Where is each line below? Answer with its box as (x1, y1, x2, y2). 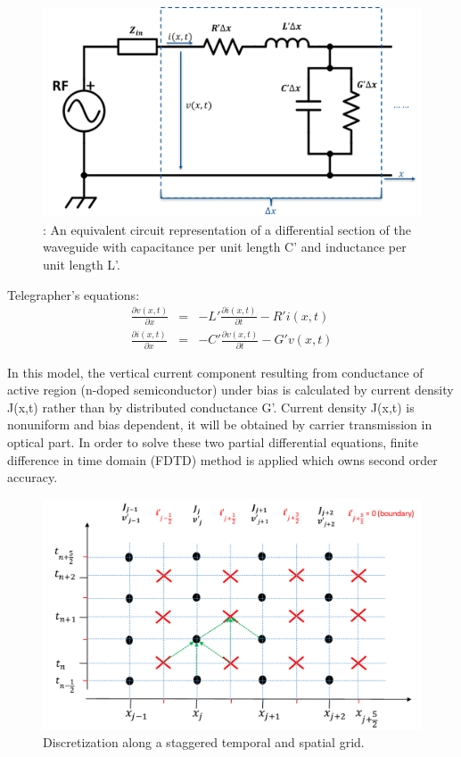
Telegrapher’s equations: (7, 285, 140, 304)
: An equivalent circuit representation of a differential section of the (43, 220, 411, 238)
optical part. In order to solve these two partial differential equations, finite (7, 432, 418, 451)
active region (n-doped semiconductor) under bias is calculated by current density (7, 380, 454, 399)
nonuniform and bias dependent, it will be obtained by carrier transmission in (7, 415, 432, 434)
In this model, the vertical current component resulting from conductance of (7, 362, 424, 381)
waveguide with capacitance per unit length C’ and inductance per (43, 237, 407, 256)
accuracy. (7, 468, 58, 487)
